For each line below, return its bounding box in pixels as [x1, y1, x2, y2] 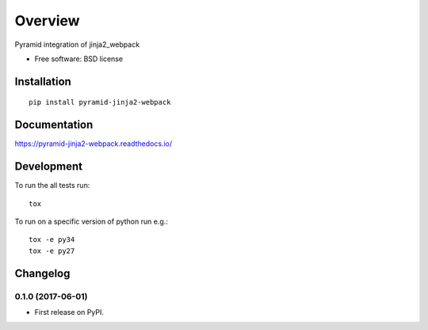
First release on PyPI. [34, 307, 105, 317]
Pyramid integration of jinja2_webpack [14, 40, 140, 49]
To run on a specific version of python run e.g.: [14, 217, 168, 226]
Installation [14, 75, 71, 88]
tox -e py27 [29, 246, 75, 255]
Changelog [14, 267, 71, 280]
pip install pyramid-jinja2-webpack [29, 98, 171, 107]
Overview [14, 12, 80, 29]
